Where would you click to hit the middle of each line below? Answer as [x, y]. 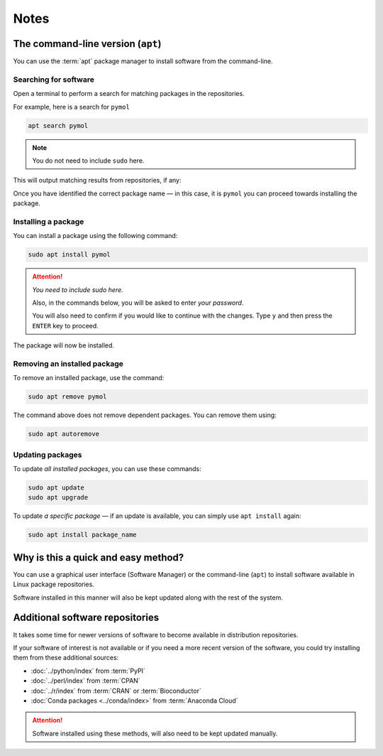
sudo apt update [56, 488]
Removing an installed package [68, 364]
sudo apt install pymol [70, 255]
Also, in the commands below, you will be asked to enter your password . [138, 303]
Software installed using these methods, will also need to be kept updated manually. [155, 733]
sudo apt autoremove [63, 434]
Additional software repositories [86, 618]
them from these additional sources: [66, 658]
